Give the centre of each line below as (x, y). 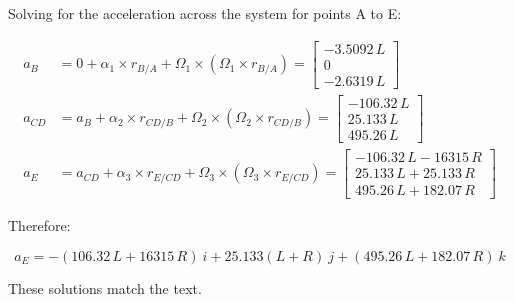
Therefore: (39, 224)
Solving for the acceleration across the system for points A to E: (205, 13)
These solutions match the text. (105, 287)
